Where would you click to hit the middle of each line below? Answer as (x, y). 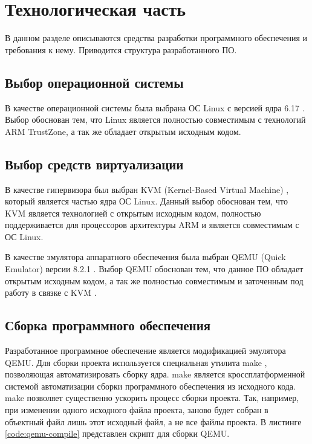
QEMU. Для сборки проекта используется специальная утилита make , (136, 362)
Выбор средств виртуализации (94, 164)
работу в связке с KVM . (51, 292)
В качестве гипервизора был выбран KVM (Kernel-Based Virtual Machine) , (147, 189)
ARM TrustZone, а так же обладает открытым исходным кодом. (123, 131)
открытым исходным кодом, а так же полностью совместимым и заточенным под (154, 280)
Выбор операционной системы (94, 82)
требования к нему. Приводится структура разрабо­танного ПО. (121, 49)
